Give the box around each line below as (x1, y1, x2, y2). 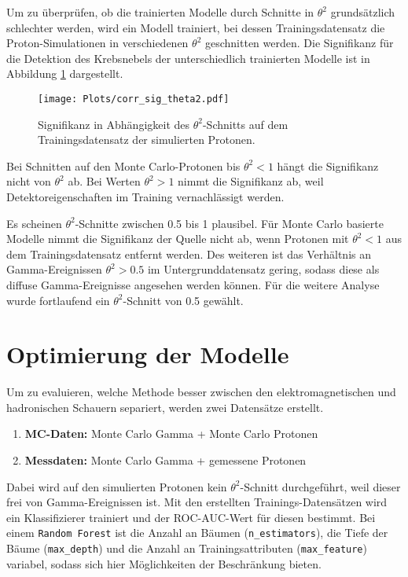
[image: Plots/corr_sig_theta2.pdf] (38, 93, 230, 105)
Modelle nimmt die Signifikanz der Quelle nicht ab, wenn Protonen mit (6, 230, 349, 247)
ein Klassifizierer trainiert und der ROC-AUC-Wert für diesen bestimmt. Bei (6, 509, 376, 525)
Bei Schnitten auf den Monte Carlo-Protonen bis (6, 157, 241, 174)
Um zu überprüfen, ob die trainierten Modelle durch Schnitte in (6, 4, 314, 20)
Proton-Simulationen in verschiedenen (6, 35, 189, 51)
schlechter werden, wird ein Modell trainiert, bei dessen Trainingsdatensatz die (6, 19, 385, 35)
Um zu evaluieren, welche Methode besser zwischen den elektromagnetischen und (6, 384, 396, 400)
